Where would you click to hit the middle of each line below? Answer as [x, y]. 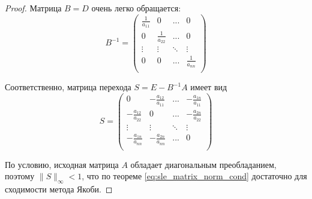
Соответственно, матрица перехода [68, 87]
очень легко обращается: [136, 8]
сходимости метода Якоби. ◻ [59, 189]
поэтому [20, 176]
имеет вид [209, 87]
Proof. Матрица [33, 8]
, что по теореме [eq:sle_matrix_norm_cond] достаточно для [194, 176]
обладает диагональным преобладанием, [203, 164]
